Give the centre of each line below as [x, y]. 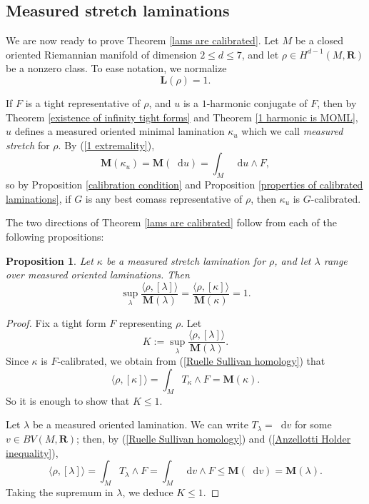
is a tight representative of [83, 102]
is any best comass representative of [164, 198]
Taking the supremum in [60, 492]
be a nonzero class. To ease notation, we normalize [116, 68]
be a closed [319, 40]
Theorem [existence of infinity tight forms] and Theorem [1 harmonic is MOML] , [182, 117]
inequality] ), [32, 452]
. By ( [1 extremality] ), [106, 145]
